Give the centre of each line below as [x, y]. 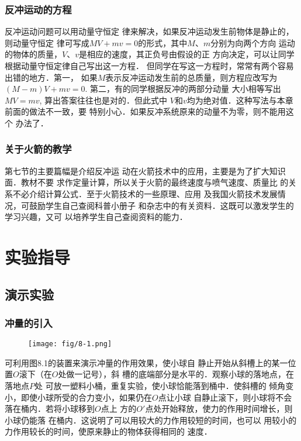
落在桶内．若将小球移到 [50, 409]
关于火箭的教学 [38, 149]
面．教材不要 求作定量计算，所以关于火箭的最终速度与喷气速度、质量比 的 [147, 182]
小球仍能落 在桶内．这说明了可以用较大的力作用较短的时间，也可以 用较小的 [151, 420]
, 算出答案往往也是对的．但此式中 [103, 100]
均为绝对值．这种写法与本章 [240, 100]
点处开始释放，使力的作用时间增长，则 [219, 409]
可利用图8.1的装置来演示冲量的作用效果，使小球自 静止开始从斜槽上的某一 [146, 362]
